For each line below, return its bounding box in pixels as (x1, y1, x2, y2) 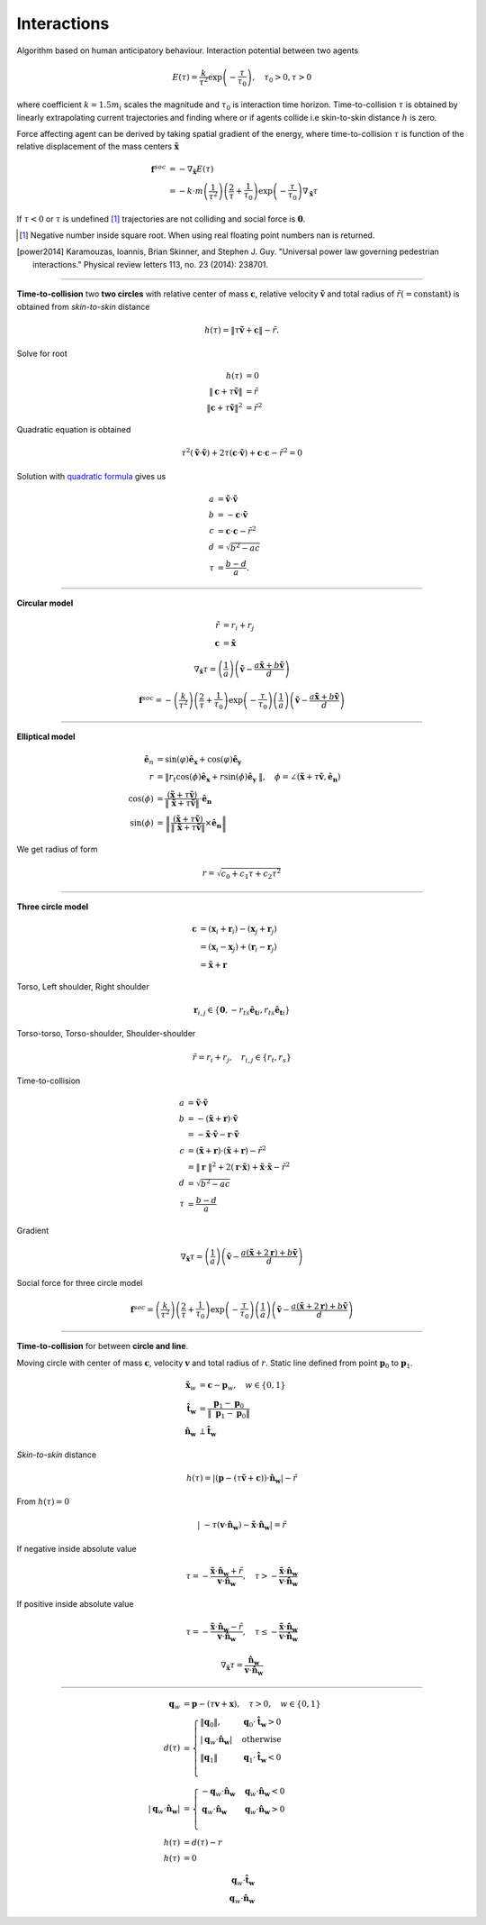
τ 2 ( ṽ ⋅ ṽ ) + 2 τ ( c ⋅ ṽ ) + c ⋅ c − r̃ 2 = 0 (181, 446, 303, 458)
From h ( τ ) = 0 (16, 1496, 70, 1507)
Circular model (16, 598, 74, 608)
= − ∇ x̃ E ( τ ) (168, 164, 214, 177)
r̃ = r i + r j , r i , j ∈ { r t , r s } (192, 1052, 292, 1064)
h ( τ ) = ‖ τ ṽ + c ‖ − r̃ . (203, 324, 280, 335)
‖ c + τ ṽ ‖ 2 (206, 401, 243, 413)
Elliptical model (16, 731, 76, 743)
